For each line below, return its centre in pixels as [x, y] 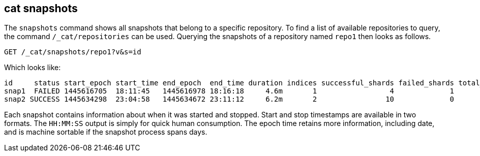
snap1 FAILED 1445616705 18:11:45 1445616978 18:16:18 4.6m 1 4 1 [229, 91]
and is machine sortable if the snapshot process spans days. [106, 132]
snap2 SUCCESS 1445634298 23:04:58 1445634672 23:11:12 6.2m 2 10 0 [229, 99]
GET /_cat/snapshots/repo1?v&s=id [73, 52]
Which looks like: [33, 68]
